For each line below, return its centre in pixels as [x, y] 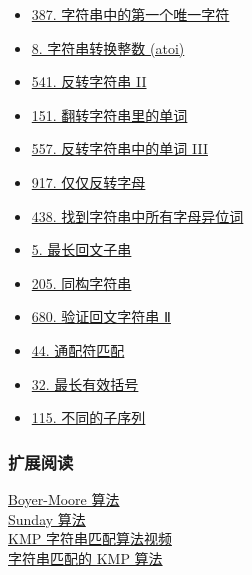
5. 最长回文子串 [81, 249]
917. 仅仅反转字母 [88, 181]
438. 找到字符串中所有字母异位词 [137, 215]
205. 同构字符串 [81, 282]
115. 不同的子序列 [88, 417]
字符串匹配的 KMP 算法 [85, 557]
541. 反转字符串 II [89, 81]
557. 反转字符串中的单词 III [119, 148]
